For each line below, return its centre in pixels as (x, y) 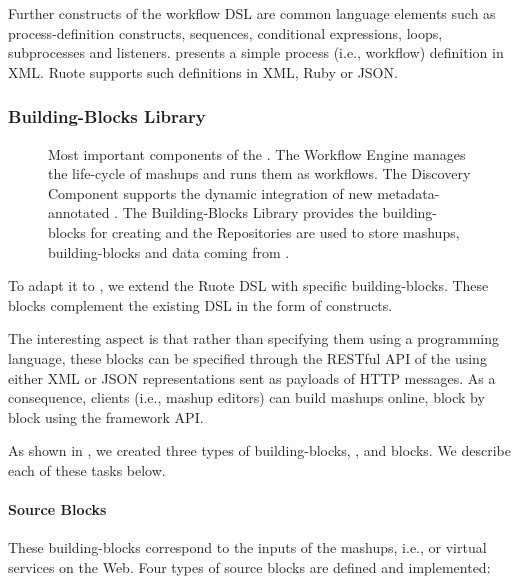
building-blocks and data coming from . (169, 251)
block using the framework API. (106, 416)
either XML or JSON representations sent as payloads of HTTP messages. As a (252, 377)
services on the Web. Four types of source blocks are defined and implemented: (249, 566)
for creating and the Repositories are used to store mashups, (275, 231)
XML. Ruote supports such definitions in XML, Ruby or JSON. (203, 71)
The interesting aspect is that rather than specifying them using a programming (253, 338)
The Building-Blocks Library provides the (250, 212)
